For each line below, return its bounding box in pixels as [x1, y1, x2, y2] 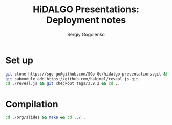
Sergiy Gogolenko [67, 31, 105, 37]
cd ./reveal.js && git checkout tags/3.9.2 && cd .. [5, 81, 120, 86]
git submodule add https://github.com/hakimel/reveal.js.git [5, 76, 139, 81]
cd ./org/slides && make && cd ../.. [5, 115, 86, 120]
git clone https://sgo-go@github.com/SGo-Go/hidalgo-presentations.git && [5, 71, 168, 77]
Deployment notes [46, 14, 126, 26]
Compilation [5, 98, 58, 110]
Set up [5, 55, 33, 66]
